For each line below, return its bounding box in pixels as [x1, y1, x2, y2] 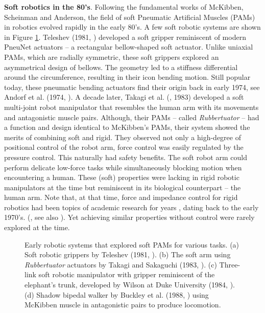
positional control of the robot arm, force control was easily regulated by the [4, 142, 244, 152]
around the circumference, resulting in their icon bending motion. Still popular [4, 72, 251, 82]
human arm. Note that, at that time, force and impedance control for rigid [4, 192, 238, 203]
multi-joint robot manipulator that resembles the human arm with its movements [4, 101, 259, 112]
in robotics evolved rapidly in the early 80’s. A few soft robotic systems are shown [4, 21, 261, 32]
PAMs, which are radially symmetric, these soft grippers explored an [4, 51, 219, 62]
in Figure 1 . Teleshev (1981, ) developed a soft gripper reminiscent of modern [4, 31, 246, 42]
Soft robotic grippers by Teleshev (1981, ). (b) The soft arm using [25, 249, 231, 260]
